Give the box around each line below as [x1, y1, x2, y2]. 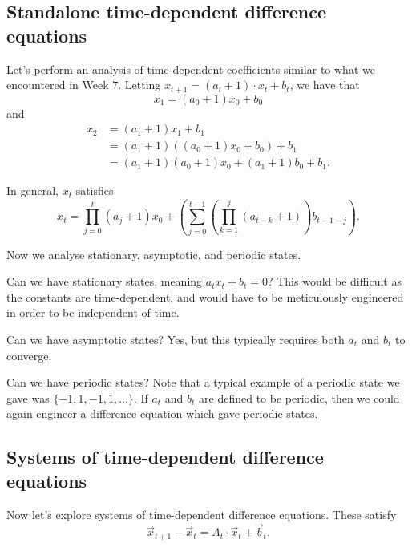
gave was [6, 389, 50, 406]
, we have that [289, 76, 360, 93]
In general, [6, 182, 59, 199]
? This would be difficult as [267, 273, 402, 290]
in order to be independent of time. [6, 304, 180, 321]
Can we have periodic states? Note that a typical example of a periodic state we [6, 374, 400, 391]
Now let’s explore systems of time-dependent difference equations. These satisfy [6, 505, 397, 522]
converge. [6, 346, 52, 363]
